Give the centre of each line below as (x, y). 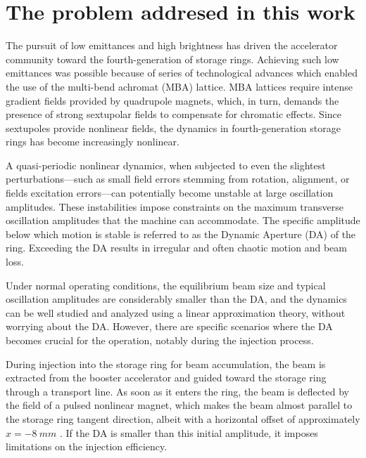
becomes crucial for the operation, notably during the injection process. (160, 340)
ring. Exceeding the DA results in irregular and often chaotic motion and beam (176, 248)
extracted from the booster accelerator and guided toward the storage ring (166, 378)
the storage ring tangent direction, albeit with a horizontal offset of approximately (183, 418)
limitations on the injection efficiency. (87, 446)
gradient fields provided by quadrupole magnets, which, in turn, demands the (172, 100)
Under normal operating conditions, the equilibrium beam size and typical (166, 285)
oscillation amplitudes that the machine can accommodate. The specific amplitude (183, 220)
